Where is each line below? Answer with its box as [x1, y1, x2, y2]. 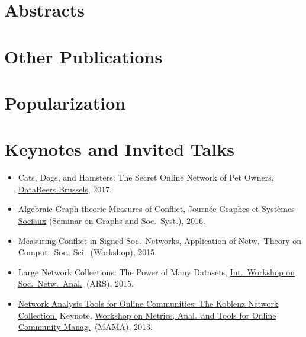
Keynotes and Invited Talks [4, 137, 234, 161]
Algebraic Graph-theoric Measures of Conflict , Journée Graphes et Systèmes [18, 203, 295, 215]
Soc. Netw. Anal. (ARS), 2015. [18, 277, 134, 290]
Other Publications [4, 44, 163, 68]
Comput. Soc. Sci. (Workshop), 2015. [18, 246, 157, 258]
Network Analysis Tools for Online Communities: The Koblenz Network [18, 297, 279, 309]
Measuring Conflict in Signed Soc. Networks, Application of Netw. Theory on [18, 234, 302, 246]
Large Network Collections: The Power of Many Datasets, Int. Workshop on [18, 265, 295, 278]
